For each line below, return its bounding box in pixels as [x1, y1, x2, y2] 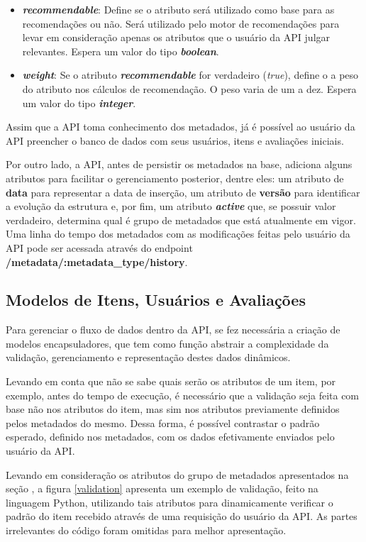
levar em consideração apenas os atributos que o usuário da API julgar [22, 30, 331, 45]
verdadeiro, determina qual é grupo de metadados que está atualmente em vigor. [6, 212, 356, 227]
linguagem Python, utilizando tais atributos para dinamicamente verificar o [6, 494, 333, 509]
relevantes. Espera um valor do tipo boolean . [22, 43, 219, 58]
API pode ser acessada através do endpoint [6, 240, 193, 255]
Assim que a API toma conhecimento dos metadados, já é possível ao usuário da [6, 119, 355, 134]
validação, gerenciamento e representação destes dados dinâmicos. [6, 350, 291, 365]
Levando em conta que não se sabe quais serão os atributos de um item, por [6, 374, 336, 389]
